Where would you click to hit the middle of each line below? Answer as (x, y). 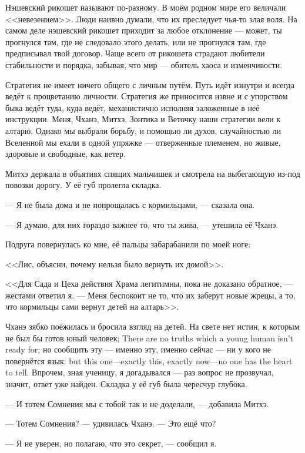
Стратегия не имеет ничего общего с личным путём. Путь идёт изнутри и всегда (150, 84)
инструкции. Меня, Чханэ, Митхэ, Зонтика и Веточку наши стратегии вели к (143, 119)
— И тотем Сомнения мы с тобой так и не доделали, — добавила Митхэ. (137, 403)
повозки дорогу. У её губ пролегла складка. (83, 185)
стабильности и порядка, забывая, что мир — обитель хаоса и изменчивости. (144, 64)
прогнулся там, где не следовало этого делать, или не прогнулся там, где (136, 41)
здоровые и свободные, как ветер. (66, 154)
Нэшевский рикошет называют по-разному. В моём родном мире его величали (146, 7)
